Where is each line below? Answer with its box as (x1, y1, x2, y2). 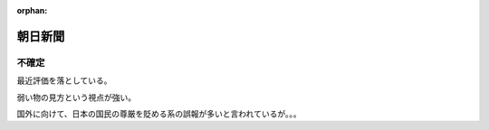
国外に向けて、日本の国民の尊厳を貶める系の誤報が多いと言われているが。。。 (16, 108, 302, 119)
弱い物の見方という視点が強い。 (16, 91, 136, 103)
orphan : (16, 5, 48, 15)
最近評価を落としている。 (16, 75, 112, 86)
